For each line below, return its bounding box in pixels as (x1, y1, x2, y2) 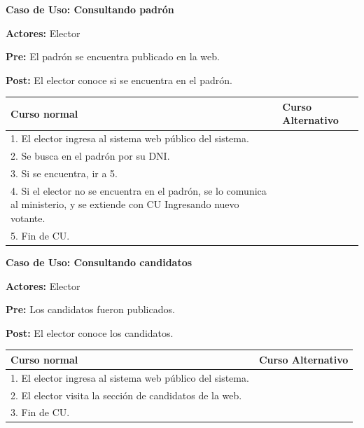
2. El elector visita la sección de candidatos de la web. (10, 387, 242, 402)
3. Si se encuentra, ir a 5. (10, 166, 118, 180)
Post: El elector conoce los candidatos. (6, 325, 174, 340)
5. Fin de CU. (10, 228, 70, 242)
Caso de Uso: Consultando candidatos (6, 254, 192, 269)
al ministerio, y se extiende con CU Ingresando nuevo (10, 197, 239, 212)
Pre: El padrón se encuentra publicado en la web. (6, 49, 220, 64)
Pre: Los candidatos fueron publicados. (6, 302, 175, 317)
